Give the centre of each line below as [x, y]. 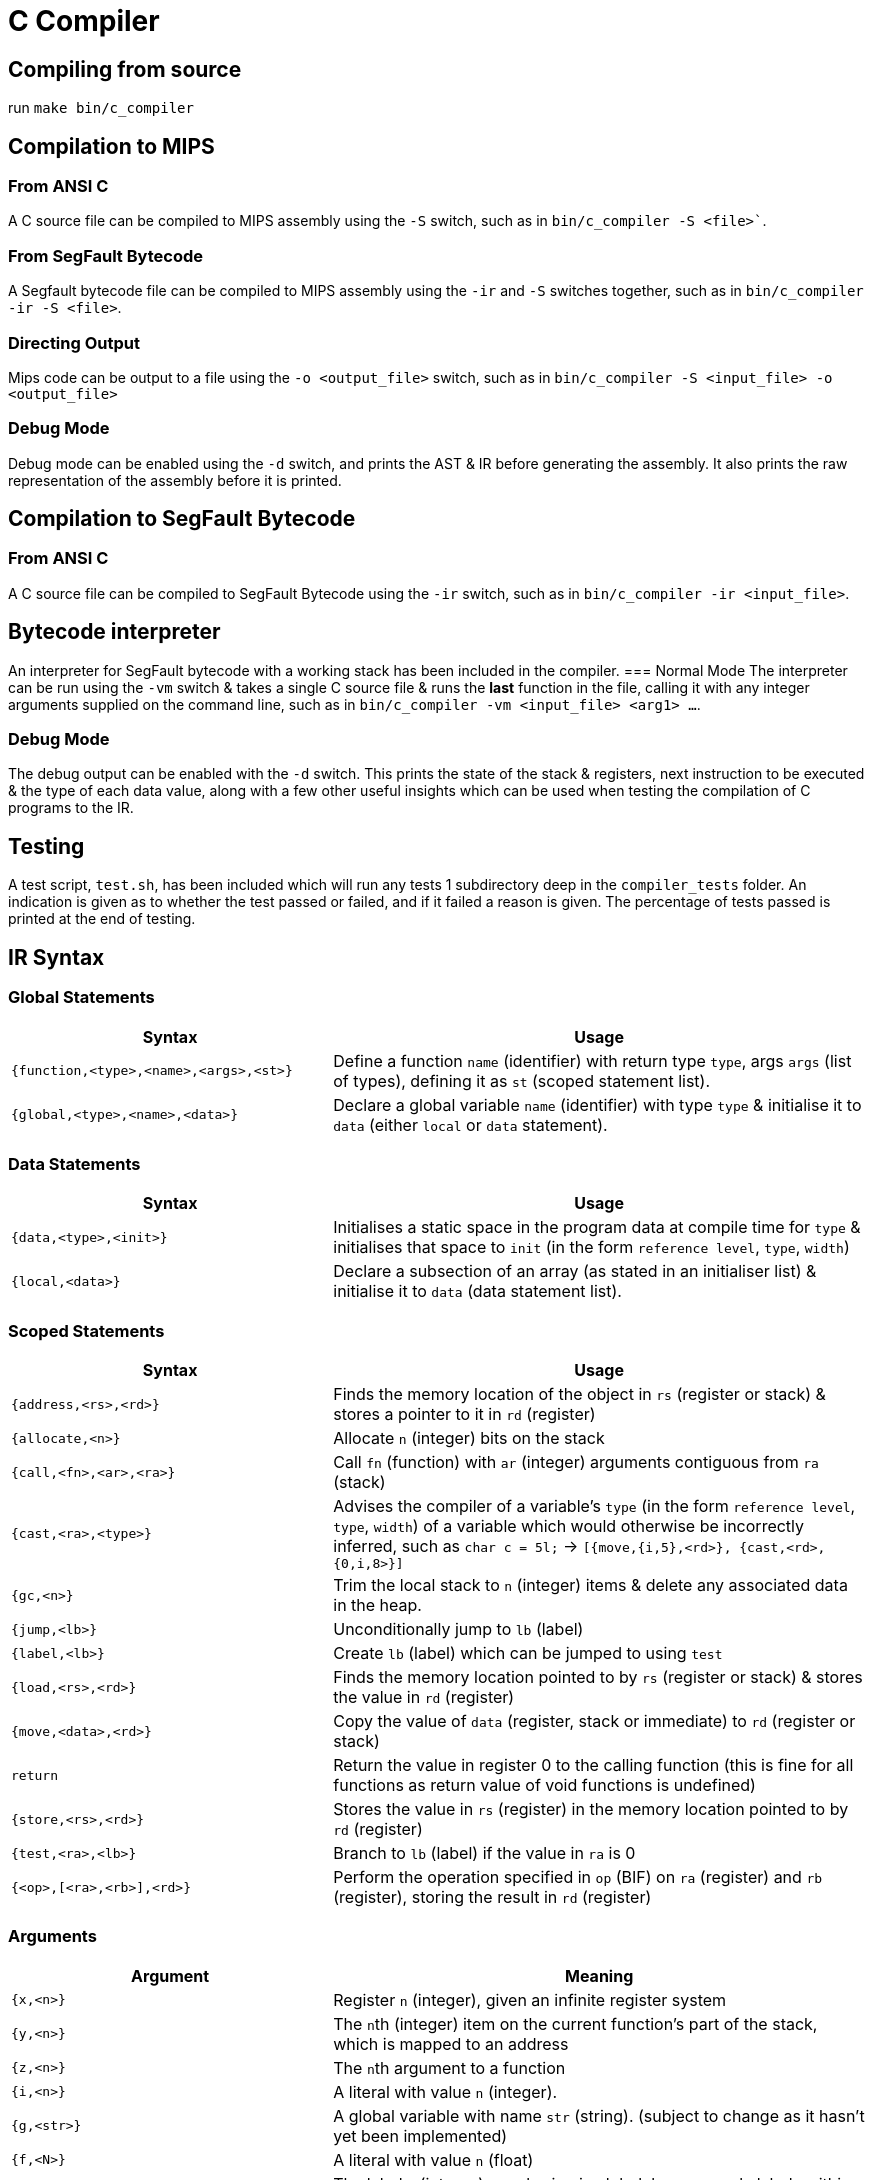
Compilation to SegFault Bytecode [182, 519]
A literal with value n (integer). [445, 2091]
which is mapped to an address [451, 2043]
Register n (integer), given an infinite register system [530, 1999]
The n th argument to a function [449, 2067]
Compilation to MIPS [111, 146]
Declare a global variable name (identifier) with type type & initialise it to [597, 1104]
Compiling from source [125, 69]
